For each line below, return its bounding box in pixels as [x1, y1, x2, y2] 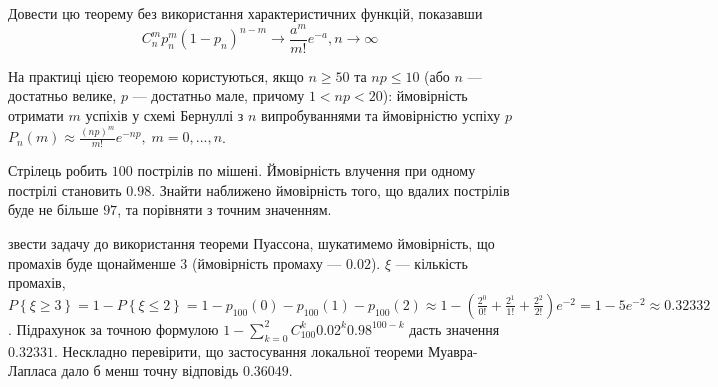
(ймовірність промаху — [191, 252, 342, 273]
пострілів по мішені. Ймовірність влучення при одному [137, 160, 476, 181]
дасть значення [409, 318, 500, 339]
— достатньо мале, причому [132, 85, 305, 106]
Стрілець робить [8, 160, 108, 181]
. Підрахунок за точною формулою [8, 318, 219, 339]
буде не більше [8, 199, 99, 220]
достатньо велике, [8, 85, 117, 106]
